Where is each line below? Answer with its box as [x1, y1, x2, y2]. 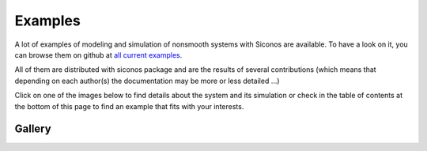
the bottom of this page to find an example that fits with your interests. [14, 101, 244, 111]
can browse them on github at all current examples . [14, 50, 183, 59]
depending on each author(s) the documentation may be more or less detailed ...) [14, 76, 280, 85]
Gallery [14, 123, 51, 136]
